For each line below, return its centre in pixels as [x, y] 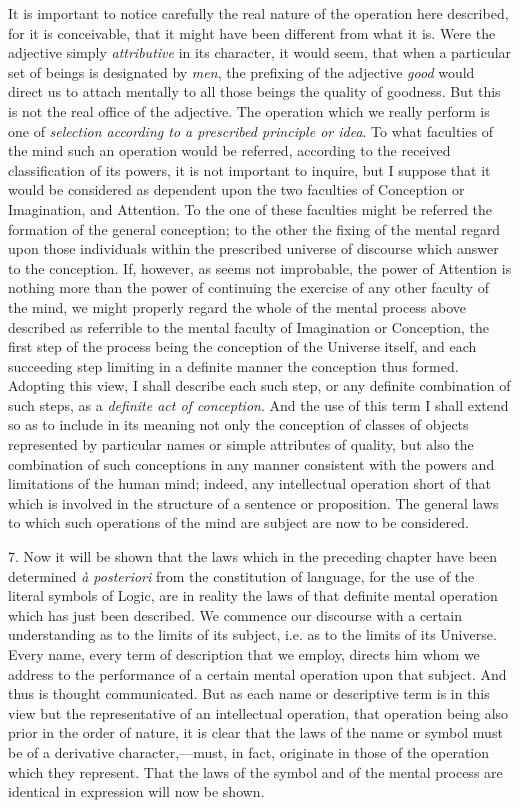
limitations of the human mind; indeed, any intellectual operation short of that [249, 483]
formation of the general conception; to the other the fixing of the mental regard [254, 228]
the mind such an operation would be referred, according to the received [229, 150]
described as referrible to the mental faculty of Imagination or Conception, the [249, 326]
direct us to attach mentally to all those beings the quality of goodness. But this [254, 91]
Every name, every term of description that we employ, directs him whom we [244, 654]
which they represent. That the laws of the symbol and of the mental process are [255, 771]
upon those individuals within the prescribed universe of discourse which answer [253, 248]
